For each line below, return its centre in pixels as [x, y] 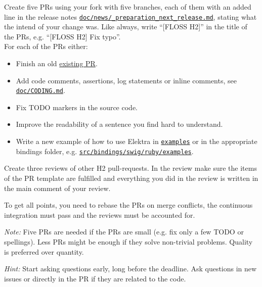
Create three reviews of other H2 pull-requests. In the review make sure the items [130, 168]
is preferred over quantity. [44, 251]
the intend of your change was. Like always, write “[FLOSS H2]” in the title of [126, 27]
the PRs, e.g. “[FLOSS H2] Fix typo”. [62, 36]
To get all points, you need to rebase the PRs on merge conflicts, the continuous [128, 205]
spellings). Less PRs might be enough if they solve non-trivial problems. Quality [128, 241]
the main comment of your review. [57, 188]
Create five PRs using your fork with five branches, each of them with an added [128, 7]
